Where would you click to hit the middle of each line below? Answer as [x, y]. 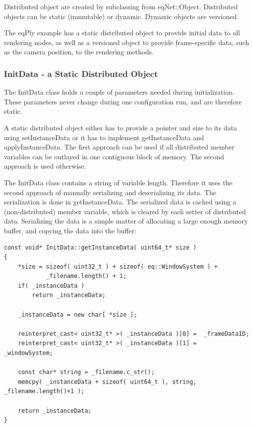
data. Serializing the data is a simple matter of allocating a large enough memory [126, 221]
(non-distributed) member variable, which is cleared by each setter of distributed [125, 211]
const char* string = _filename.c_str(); [86, 372]
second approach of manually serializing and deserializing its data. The [110, 192]
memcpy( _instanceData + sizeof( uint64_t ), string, [107, 382]
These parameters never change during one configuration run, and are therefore [123, 101]
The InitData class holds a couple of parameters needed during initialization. [119, 92]
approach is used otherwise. [45, 166]
